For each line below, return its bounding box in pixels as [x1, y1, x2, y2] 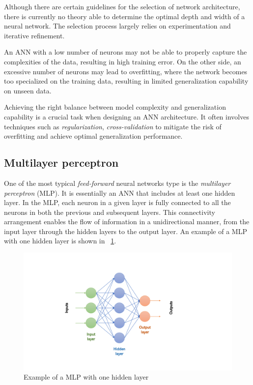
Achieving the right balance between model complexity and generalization [4, 102, 226, 112]
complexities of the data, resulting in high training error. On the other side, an [4, 56, 241, 66]
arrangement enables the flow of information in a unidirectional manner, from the [4, 216, 250, 227]
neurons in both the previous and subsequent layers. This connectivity [4, 207, 215, 217]
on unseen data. [4, 85, 52, 95]
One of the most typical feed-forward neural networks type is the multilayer [4, 178, 231, 188]
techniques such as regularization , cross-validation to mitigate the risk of [4, 121, 222, 131]
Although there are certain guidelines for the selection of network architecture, [4, 1, 240, 11]
